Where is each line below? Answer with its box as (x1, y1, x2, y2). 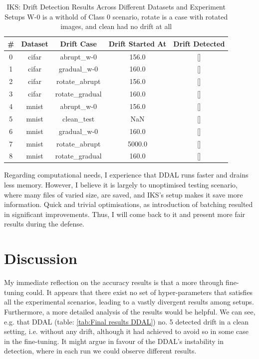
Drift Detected (173, 38, 225, 48)
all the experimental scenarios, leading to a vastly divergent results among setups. (4, 296, 254, 307)
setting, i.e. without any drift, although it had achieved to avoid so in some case (4, 326, 249, 336)
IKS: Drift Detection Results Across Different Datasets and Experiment (6, 1, 226, 11)
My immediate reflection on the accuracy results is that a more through (4, 277, 224, 287)
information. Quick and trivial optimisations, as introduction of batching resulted (4, 199, 253, 209)
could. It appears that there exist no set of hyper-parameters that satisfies (26, 286, 253, 297)
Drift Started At (108, 38, 167, 48)
